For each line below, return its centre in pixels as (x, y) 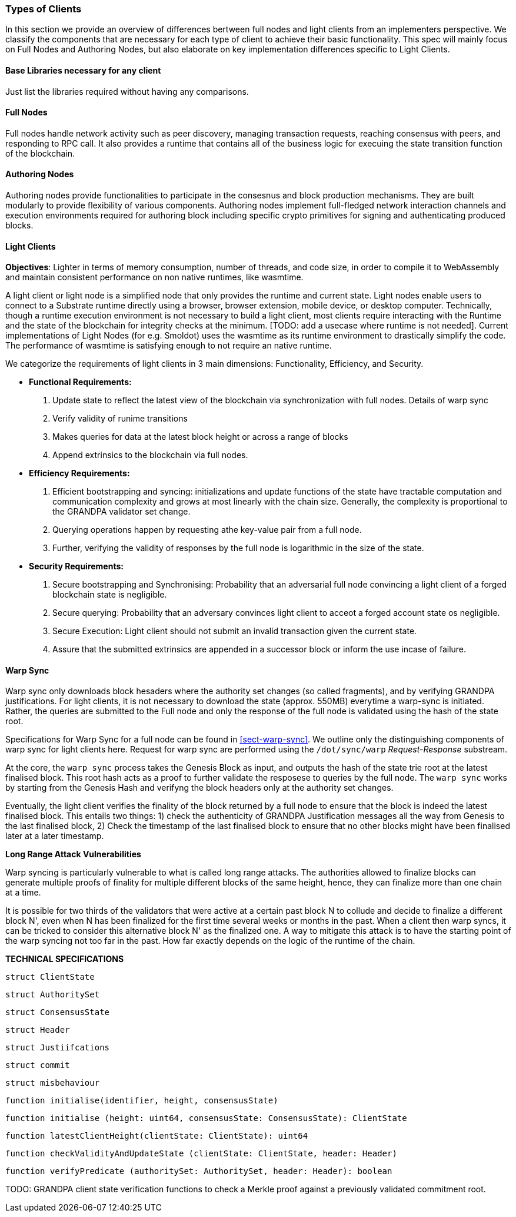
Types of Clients (44, 9)
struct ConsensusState (58, 1012)
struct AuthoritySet (53, 995)
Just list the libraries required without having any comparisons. (127, 91)
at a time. (23, 893)
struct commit (38, 1065)
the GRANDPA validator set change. (121, 512)
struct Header (38, 1030)
